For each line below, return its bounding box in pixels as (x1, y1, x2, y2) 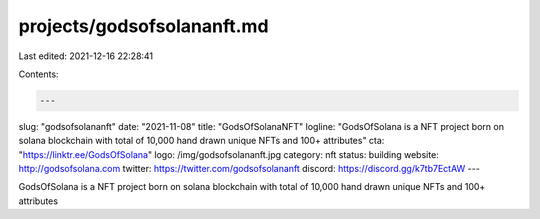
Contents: (18, 68, 59, 80)
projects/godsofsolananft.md (18, 15, 269, 37)
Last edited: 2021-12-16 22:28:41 (18, 50, 154, 62)
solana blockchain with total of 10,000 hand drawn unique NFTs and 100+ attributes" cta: (18, 135, 385, 147)
